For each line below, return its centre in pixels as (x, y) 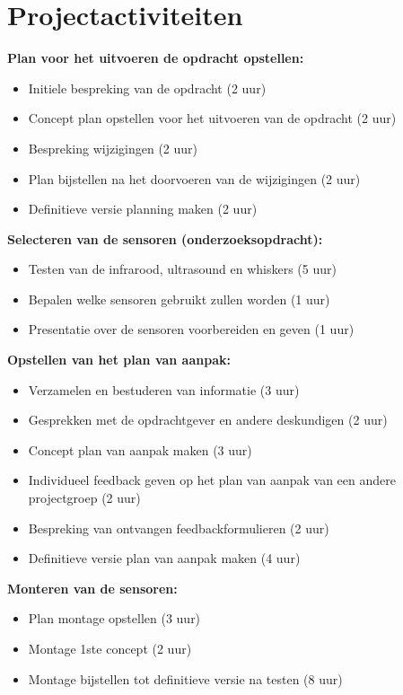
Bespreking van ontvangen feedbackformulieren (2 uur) (179, 528)
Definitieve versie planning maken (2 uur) (143, 209)
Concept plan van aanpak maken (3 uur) (140, 449)
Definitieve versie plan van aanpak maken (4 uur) (164, 558)
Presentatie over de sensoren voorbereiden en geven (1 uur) (191, 329)
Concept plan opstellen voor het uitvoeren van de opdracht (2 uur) (212, 118)
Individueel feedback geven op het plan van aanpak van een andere (212, 480)
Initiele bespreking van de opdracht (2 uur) (147, 88)
